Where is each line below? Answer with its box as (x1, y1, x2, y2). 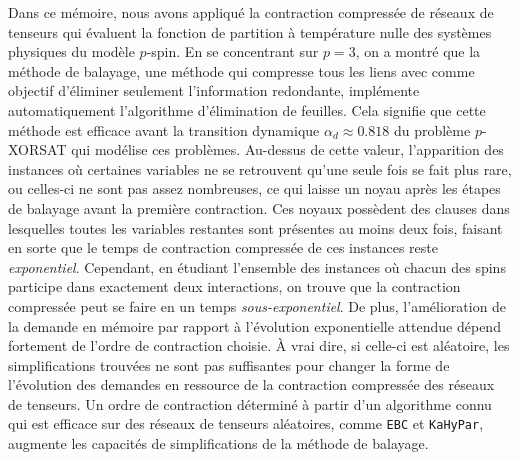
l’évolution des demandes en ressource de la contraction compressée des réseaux (8, 374, 495, 395)
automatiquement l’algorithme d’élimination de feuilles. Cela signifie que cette (8, 99, 486, 120)
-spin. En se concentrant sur (146, 41, 319, 62)
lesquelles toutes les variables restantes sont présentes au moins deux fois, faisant (8, 217, 503, 238)
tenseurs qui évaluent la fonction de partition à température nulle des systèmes (8, 21, 492, 42)
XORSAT (8, 139, 67, 160)
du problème (393, 119, 471, 140)
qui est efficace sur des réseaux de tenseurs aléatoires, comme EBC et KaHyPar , (8, 413, 484, 434)
